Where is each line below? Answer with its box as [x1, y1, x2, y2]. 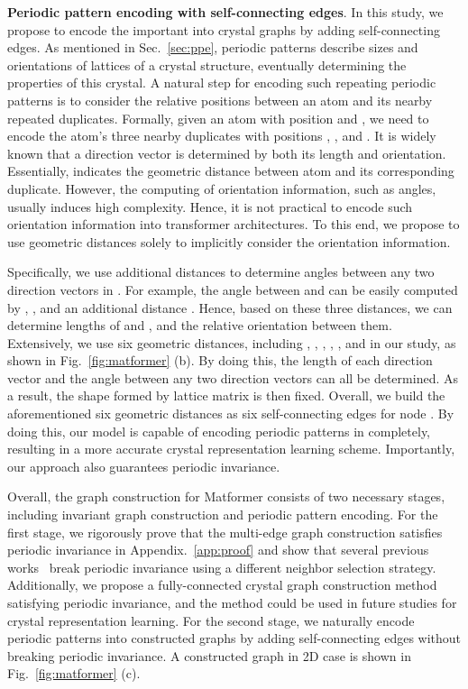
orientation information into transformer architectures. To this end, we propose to [7, 215, 460, 234]
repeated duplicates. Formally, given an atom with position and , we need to [7, 108, 429, 127]
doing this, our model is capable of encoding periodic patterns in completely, [7, 421, 430, 440]
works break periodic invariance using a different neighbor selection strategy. [7, 557, 436, 576]
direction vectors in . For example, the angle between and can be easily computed [7, 280, 458, 299]
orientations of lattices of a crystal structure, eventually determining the [7, 55, 407, 74]
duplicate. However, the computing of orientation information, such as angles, [7, 179, 436, 198]
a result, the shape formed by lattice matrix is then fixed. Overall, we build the [7, 386, 445, 405]
